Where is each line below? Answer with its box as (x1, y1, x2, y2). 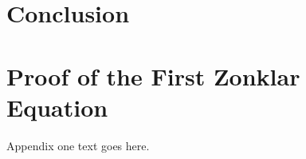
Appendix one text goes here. (6, 137, 150, 153)
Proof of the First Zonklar (6, 59, 300, 92)
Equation (6, 90, 108, 123)
